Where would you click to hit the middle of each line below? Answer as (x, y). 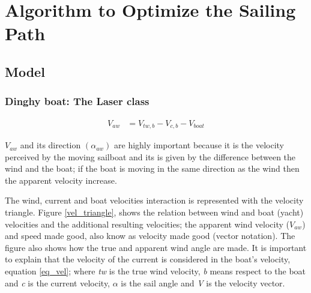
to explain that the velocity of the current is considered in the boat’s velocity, (148, 259)
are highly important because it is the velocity (199, 145)
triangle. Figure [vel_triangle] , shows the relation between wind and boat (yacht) (154, 212)
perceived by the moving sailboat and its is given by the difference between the (150, 156)
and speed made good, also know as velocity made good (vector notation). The (150, 236)
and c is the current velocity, (58, 282)
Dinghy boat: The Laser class (77, 101)
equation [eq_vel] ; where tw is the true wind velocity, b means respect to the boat (155, 270)
